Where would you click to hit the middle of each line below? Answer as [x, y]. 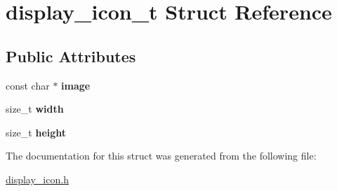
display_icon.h [37, 179]
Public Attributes [71, 56]
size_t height [36, 132]
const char [28, 85]
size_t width [35, 109]
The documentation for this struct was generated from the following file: [161, 156]
